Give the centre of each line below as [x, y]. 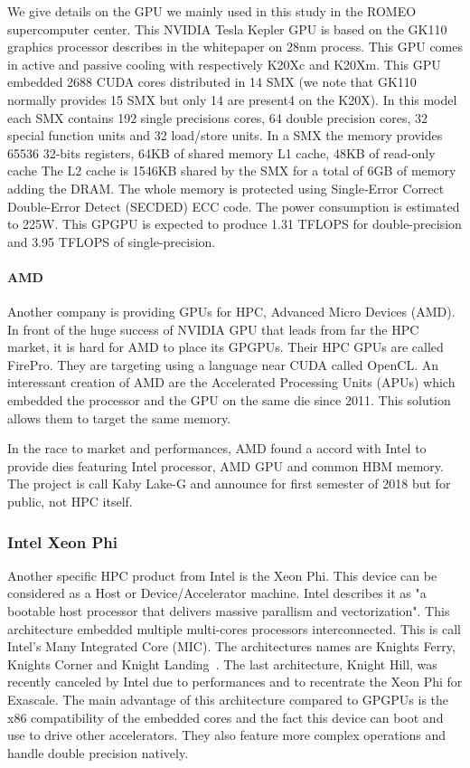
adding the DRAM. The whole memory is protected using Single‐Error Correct [226, 188]
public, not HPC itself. [70, 502]
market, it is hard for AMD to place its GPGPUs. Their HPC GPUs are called [226, 347]
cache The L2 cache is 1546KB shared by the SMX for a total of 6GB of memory [232, 171]
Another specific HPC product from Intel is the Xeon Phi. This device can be [222, 575]
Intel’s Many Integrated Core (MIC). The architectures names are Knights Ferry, [231, 646]
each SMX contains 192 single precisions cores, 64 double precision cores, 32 [217, 117]
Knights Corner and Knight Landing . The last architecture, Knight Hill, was [222, 664]
